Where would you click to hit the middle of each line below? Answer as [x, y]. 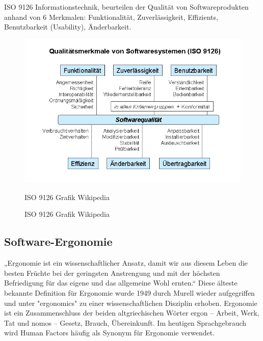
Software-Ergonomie [58, 241]
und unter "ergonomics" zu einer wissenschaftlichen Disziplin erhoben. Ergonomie [131, 303]
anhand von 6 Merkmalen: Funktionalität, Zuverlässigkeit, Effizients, [111, 17]
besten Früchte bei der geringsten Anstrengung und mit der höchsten [112, 273]
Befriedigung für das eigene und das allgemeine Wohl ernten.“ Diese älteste [121, 283]
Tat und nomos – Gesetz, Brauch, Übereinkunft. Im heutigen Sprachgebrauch [125, 322]
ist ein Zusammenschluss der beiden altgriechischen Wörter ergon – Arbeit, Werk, [132, 313]
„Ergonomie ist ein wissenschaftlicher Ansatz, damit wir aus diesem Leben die [126, 263]
